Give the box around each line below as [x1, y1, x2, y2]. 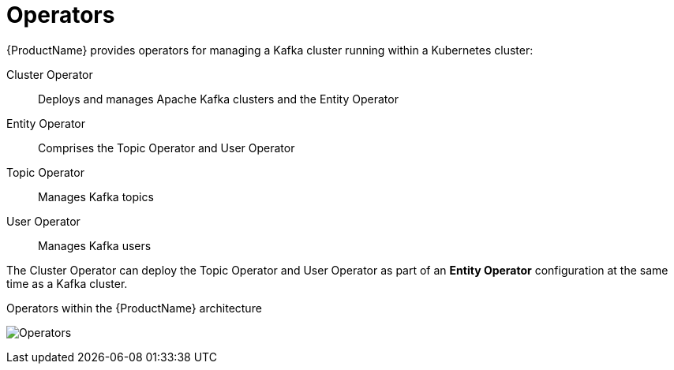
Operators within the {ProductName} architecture [6, 301, 262, 315]
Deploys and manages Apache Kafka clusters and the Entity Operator [38, 92, 399, 106]
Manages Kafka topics [38, 189, 154, 204]
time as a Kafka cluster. [6, 276, 128, 290]
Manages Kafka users [38, 238, 152, 252]
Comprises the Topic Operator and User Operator [38, 140, 295, 155]
